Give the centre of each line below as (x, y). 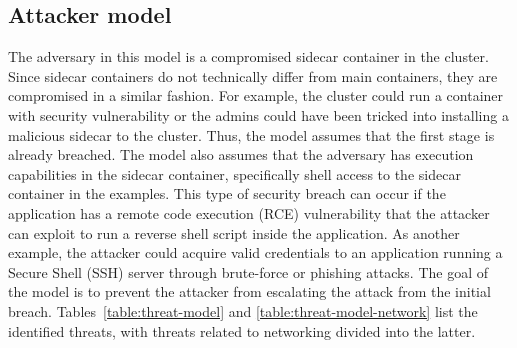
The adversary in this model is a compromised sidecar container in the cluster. (248, 56)
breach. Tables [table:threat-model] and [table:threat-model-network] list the (243, 310)
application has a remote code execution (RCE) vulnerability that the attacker (249, 212)
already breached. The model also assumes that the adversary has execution (241, 154)
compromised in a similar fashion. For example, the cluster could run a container (256, 95)
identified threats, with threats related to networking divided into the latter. (242, 330)
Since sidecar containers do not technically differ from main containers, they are (253, 75)
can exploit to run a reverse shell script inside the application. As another (234, 232)
